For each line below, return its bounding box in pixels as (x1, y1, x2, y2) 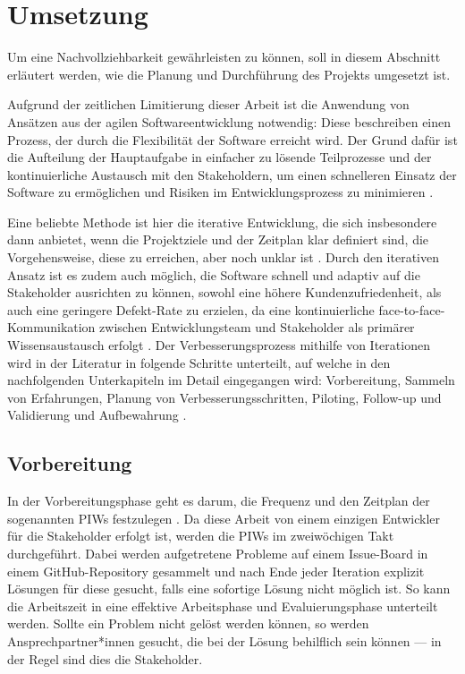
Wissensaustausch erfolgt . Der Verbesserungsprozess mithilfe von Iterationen (7, 336, 430, 354)
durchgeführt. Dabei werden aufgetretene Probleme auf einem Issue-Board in (7, 543, 428, 562)
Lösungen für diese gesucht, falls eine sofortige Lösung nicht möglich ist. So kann (7, 579, 451, 598)
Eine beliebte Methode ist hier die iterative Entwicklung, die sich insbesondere (7, 212, 437, 231)
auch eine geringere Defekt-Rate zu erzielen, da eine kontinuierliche (7, 300, 375, 319)
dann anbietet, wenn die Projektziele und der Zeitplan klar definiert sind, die (7, 230, 429, 249)
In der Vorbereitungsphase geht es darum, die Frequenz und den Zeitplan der (7, 491, 430, 510)
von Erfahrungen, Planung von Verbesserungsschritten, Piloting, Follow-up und (7, 388, 442, 406)
